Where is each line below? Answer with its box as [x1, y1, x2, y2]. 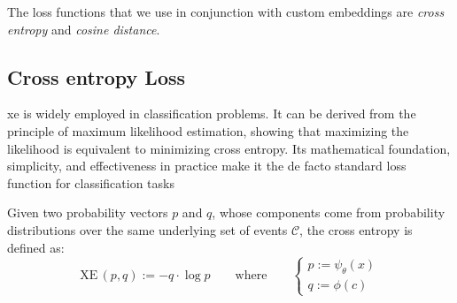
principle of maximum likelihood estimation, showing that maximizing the [7, 121, 409, 140]
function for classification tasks [7, 173, 174, 192]
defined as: [7, 238, 65, 256]
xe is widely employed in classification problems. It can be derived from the [7, 104, 416, 123]
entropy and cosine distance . [7, 19, 160, 38]
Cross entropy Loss [7, 63, 186, 90]
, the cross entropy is [299, 220, 413, 239]
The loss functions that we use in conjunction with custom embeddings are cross [7, 3, 445, 20]
